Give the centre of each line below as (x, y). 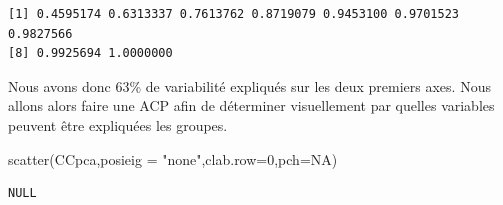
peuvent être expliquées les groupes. (118, 124)
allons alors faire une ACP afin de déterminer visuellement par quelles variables (251, 105)
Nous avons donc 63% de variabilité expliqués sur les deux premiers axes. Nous (249, 85)
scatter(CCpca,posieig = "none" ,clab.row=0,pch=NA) (173, 158)
